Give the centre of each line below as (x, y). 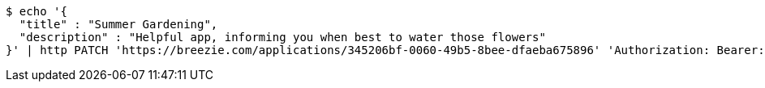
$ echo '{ (37, 11)
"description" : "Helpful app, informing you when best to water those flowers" (282, 37)
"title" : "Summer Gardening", (118, 24)
